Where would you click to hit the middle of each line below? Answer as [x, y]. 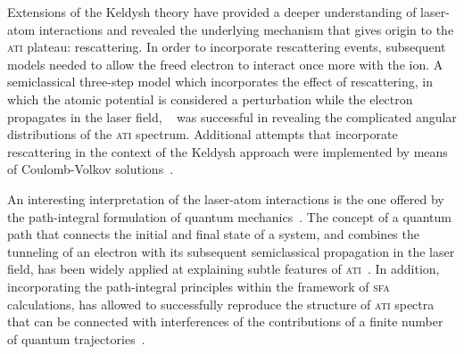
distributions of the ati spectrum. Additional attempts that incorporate [203, 134]
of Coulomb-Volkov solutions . [91, 169]
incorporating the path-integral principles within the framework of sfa [199, 286]
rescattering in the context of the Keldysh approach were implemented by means [228, 151]
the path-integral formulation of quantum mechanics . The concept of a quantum [229, 216]
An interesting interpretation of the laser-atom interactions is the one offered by [226, 198]
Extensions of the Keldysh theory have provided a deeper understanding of [212, 12]
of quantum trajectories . [76, 338]
